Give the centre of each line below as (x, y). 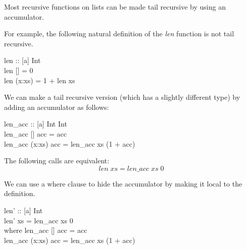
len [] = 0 (19, 70)
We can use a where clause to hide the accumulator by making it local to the (123, 183)
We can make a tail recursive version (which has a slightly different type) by (122, 97)
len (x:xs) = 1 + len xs (40, 80)
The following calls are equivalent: (57, 161)
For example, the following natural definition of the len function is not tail (119, 34)
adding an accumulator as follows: (57, 107)
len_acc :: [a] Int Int (36, 124)
